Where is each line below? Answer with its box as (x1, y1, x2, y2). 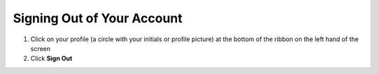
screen (30, 44, 51, 52)
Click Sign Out (30, 54, 73, 63)
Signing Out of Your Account (13, 10, 183, 26)
